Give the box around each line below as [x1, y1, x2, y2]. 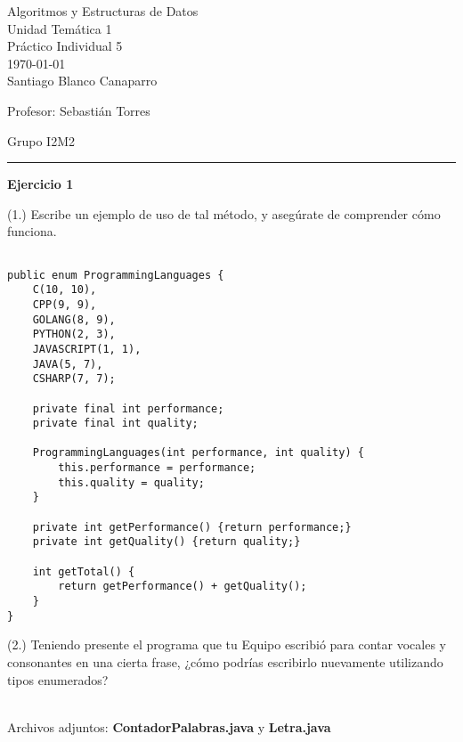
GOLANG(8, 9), [32, 313, 116, 326]
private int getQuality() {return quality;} [32, 535, 301, 549]
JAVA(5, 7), [32, 357, 103, 371]
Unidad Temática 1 [7, 19, 112, 37]
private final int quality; [32, 417, 199, 430]
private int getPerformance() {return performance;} [32, 520, 352, 534]
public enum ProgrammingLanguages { [7, 268, 224, 281]
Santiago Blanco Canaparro [7, 71, 158, 90]
